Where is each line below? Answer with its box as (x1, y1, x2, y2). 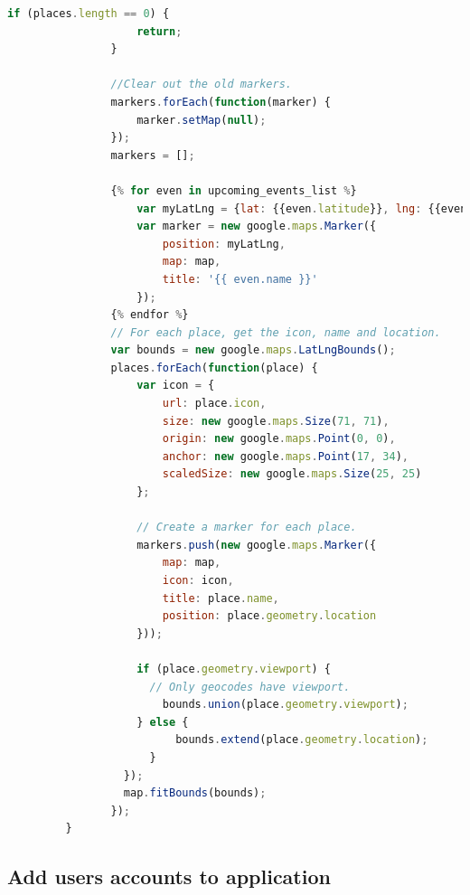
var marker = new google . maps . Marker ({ (136, 220, 377, 233)
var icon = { (136, 379, 215, 392)
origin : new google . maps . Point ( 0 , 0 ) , (162, 432, 396, 446)
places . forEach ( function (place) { (110, 361, 318, 374)
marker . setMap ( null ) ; (136, 113, 267, 127)
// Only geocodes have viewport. (149, 680, 351, 693)
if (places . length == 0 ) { (7, 7, 170, 20)
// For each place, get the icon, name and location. (110, 325, 441, 339)
